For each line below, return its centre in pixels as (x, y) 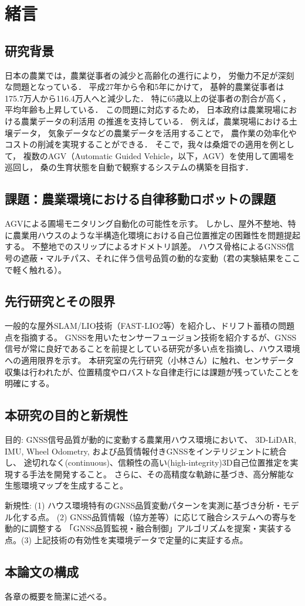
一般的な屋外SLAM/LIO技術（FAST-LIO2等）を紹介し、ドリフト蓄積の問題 (150, 326)
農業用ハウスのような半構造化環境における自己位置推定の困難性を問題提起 (156, 235)
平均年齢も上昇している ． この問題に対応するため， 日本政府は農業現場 (143, 110)
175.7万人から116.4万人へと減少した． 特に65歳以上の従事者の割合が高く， (148, 98)
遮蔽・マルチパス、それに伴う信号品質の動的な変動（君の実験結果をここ (160, 257)
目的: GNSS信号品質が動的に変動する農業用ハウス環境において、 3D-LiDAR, (151, 440)
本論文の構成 (42, 571)
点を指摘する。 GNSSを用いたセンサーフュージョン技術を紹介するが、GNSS (151, 337)
